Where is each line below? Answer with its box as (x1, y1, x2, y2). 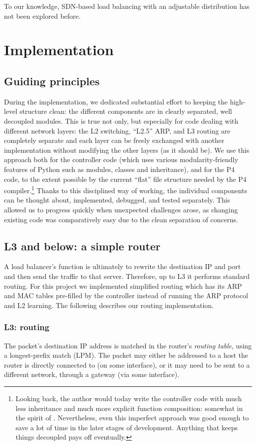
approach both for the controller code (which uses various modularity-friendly (4, 154, 238, 165)
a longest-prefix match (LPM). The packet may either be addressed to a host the (4, 350, 248, 360)
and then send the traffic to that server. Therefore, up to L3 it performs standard (4, 271, 250, 281)
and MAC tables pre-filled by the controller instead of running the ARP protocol (4, 290, 248, 301)
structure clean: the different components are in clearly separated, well (19, 106, 232, 116)
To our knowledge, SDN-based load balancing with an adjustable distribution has (4, 1, 250, 11)
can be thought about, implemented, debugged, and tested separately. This (4, 195, 230, 205)
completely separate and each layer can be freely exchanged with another (4, 135, 224, 145)
